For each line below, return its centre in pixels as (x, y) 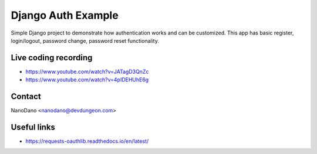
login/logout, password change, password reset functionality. (85, 40)
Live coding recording (52, 58)
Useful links (33, 127)
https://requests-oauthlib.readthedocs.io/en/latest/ (87, 141)
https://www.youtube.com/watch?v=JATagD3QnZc (87, 71)
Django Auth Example (65, 15)
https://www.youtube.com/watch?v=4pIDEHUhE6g (87, 80)
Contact (26, 97)
